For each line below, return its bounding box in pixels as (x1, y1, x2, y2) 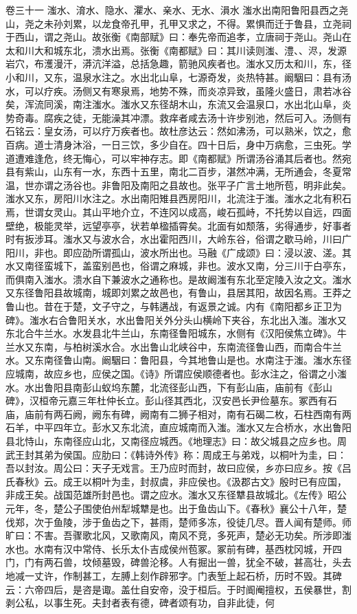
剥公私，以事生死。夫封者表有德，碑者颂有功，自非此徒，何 (5, 595, 275, 610)
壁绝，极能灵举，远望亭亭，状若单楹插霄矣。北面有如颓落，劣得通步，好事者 (5, 218, 352, 232)
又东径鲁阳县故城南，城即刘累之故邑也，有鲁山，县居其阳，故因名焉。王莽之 (5, 285, 352, 300)
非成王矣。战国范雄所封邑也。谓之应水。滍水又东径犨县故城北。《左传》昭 (5, 487, 337, 502)
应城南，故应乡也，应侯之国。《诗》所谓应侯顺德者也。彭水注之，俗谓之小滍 (5, 366, 347, 381)
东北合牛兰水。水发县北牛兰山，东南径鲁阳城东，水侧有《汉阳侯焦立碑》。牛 (5, 326, 347, 340)
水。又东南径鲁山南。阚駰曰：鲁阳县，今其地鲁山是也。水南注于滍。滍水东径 (5, 353, 352, 367)
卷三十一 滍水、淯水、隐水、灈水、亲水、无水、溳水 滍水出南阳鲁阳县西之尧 (5, 3, 349, 17)
